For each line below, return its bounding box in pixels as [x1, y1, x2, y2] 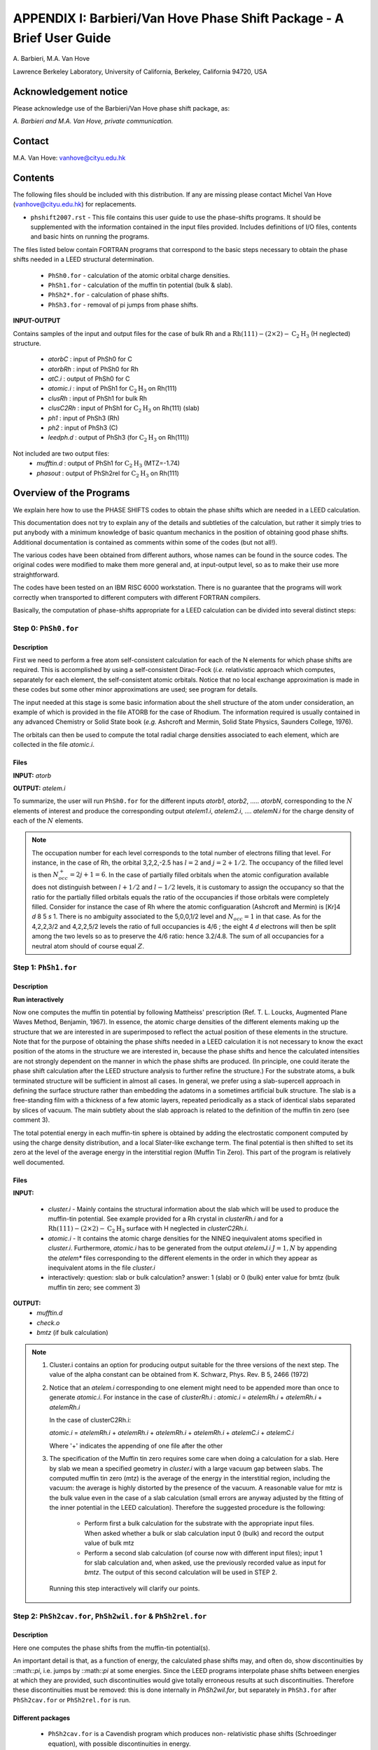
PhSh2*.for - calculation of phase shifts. [48, 290, 169, 299]
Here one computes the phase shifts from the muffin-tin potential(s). [13, 1644, 210, 1652]
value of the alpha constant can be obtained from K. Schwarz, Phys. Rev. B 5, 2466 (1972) [49, 1371, 309, 1379]
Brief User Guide [13, 30, 111, 45]
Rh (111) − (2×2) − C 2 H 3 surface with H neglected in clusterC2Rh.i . [48, 1224, 248, 1235]
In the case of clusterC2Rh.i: [49, 1415, 132, 1424]
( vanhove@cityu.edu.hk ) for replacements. [13, 200, 136, 209]
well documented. [13, 1158, 65, 1166]
